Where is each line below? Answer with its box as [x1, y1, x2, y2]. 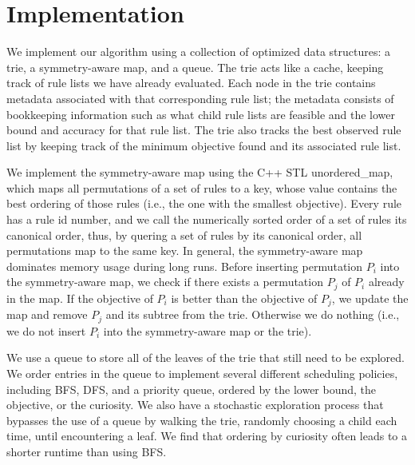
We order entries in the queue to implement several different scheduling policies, [6, 364, 398, 381]
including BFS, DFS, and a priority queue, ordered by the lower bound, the [6, 380, 377, 397]
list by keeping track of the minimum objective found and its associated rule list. [6, 137, 401, 153]
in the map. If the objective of [6, 289, 153, 306]
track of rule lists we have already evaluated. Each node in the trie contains [6, 74, 376, 91]
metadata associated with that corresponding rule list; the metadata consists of [6, 89, 394, 106]
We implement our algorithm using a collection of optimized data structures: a [6, 43, 391, 60]
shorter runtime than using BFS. [6, 443, 167, 459]
